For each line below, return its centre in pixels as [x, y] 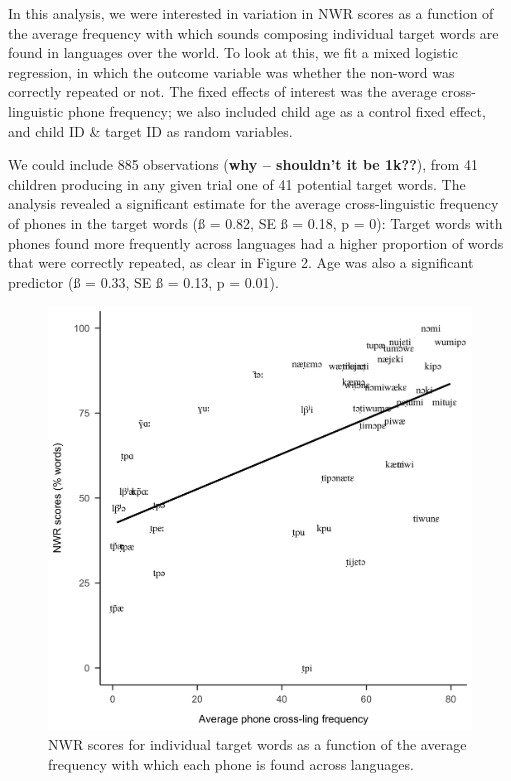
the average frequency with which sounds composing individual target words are [253, 32]
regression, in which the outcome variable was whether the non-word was [231, 71]
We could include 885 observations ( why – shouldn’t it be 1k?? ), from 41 [243, 164]
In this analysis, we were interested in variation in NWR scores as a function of [251, 13]
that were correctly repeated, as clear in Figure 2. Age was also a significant [241, 262]
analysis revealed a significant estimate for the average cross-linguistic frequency [253, 203]
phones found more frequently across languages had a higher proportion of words [256, 242]
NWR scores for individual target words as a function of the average [257, 743]
